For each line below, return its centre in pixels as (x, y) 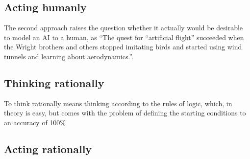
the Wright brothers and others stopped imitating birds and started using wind (123, 47)
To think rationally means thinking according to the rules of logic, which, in (118, 103)
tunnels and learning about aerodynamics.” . (69, 56)
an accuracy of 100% (35, 122)
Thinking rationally (54, 82)
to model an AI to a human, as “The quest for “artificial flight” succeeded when (124, 37)
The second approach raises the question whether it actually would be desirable (124, 28)
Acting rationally (48, 148)
